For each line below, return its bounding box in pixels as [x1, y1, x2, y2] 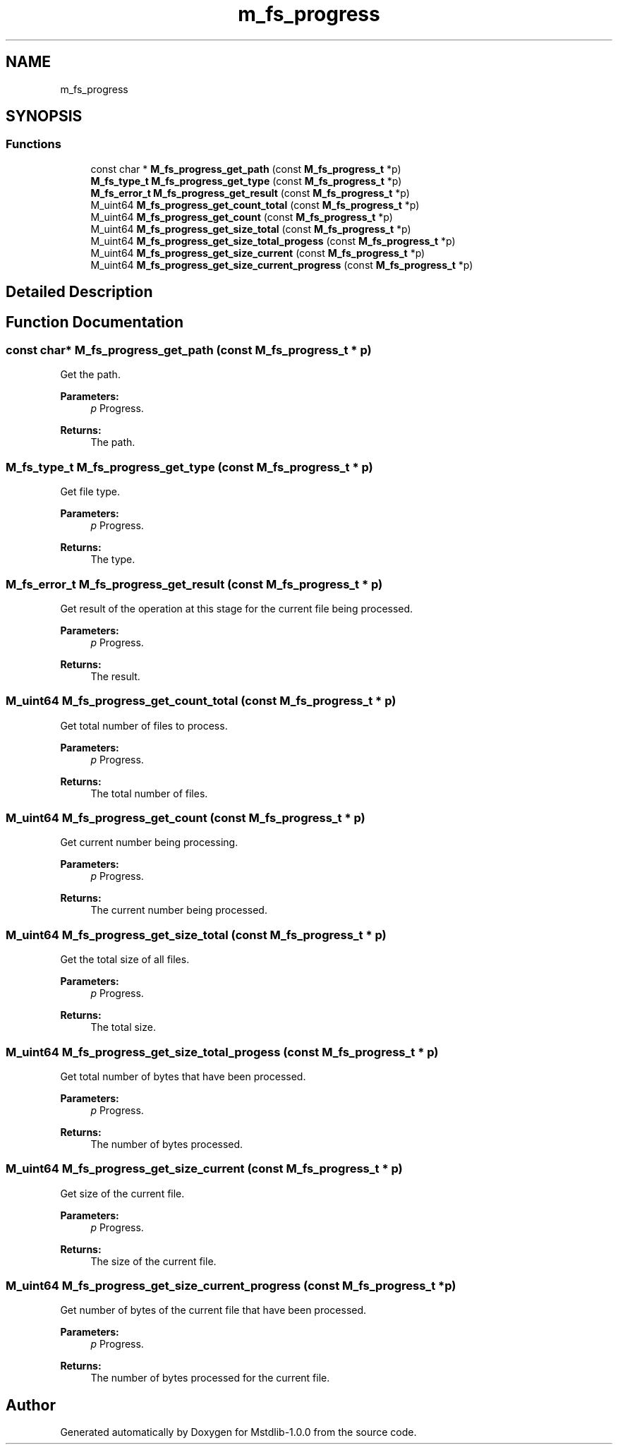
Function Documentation [6, 313, 183, 331]
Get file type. [60, 485, 121, 498]
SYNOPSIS [6, 107, 83, 126]
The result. [90, 670, 140, 682]
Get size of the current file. [60, 1187, 185, 1200]
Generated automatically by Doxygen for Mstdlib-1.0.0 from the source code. [60, 1426, 417, 1439]
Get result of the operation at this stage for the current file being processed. [60, 602, 413, 615]
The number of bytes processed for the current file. [90, 1372, 330, 1384]
